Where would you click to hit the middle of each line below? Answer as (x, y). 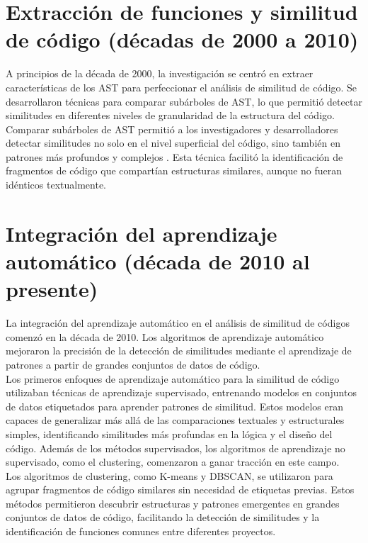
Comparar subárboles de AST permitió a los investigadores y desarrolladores (172, 129)
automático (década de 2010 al (158, 261)
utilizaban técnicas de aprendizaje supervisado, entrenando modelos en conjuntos (181, 392)
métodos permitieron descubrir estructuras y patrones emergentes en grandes (173, 503)
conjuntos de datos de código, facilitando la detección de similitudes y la (163, 517)
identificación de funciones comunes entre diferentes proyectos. (141, 531)
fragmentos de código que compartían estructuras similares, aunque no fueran (174, 170)
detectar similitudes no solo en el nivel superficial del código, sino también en (173, 143)
